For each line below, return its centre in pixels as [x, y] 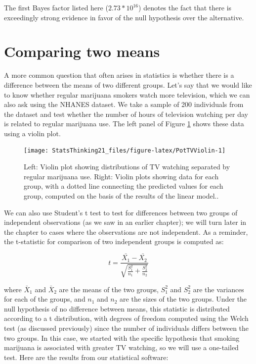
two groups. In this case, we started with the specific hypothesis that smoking [122, 338]
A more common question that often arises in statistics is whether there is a [119, 75]
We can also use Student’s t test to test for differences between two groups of [121, 212]
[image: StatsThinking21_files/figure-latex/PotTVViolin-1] [125, 151]
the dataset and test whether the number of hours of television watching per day [126, 114]
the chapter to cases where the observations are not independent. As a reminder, [126, 232]
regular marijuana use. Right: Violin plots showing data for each [121, 176]
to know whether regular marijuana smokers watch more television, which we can [127, 94]
